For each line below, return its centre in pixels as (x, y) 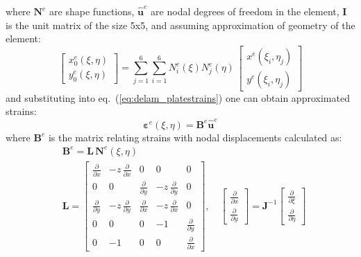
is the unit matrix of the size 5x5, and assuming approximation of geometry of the (180, 25)
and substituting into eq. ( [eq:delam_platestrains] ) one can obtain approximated (178, 97)
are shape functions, (92, 11)
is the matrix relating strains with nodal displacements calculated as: (195, 137)
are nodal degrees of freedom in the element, (245, 11)
